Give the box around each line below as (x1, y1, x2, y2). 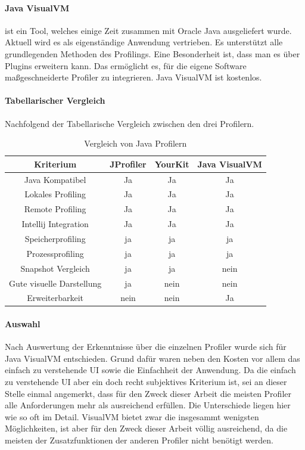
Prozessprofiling (26, 247, 84, 259)
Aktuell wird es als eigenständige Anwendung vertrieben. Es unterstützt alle (5, 36, 283, 48)
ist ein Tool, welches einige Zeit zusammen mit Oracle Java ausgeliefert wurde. (5, 24, 292, 36)
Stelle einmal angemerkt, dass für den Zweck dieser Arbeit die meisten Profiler (5, 387, 291, 399)
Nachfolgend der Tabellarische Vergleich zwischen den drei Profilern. (5, 117, 254, 129)
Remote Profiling (24, 203, 86, 215)
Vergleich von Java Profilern (84, 137, 187, 150)
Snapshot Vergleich (20, 262, 90, 274)
